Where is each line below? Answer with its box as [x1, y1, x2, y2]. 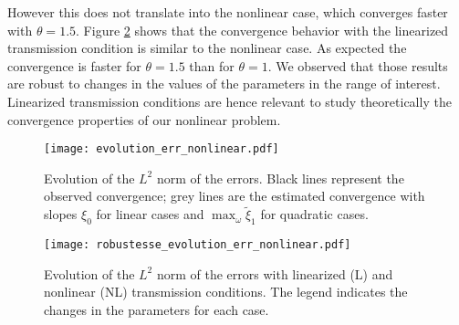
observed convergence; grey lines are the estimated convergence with [44, 186, 425, 205]
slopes [44, 204, 78, 224]
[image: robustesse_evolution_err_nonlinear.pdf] [44, 238, 351, 252]
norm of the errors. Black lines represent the [156, 168, 404, 187]
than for [189, 56, 235, 75]
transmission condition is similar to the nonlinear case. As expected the [7, 38, 407, 58]
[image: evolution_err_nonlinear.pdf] [44, 142, 279, 156]
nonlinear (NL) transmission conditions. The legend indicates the [44, 282, 408, 301]
